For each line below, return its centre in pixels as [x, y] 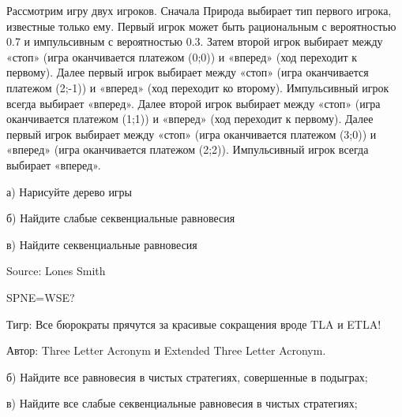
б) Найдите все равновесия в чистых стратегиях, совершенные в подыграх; [187, 376]
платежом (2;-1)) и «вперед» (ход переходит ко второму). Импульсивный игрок [198, 87]
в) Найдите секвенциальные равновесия [102, 244]
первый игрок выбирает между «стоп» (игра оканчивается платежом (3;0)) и [192, 134]
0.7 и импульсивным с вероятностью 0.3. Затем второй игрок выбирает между [195, 41]
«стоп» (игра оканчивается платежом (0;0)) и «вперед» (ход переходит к [182, 56]
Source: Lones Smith [56, 271]
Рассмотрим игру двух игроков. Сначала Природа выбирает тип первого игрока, [199, 10]
